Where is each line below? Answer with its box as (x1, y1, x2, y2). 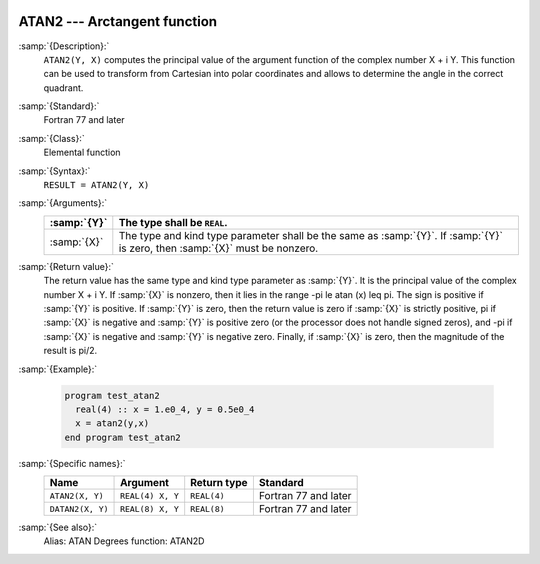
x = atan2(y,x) (75, 418, 150, 429)
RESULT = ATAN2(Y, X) (43, 180, 150, 191)
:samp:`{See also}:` (18, 521, 98, 534)
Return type (190, 476, 249, 490)
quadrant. (43, 81, 84, 94)
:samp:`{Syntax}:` (18, 165, 91, 177)
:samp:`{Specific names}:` (18, 457, 126, 469)
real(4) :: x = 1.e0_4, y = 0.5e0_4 (75, 403, 255, 415)
